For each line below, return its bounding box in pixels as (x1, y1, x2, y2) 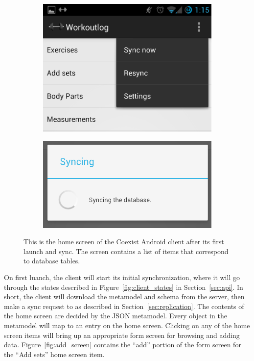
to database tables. (23, 256, 80, 266)
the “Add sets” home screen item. (4, 349, 105, 359)
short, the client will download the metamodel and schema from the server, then (4, 291, 245, 302)
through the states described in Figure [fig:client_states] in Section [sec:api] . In (4, 282, 243, 292)
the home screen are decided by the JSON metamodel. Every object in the (4, 310, 227, 321)
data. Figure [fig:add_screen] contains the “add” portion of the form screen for (4, 339, 241, 350)
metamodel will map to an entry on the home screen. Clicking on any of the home (4, 320, 250, 330)
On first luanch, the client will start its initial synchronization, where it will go (4, 272, 240, 283)
